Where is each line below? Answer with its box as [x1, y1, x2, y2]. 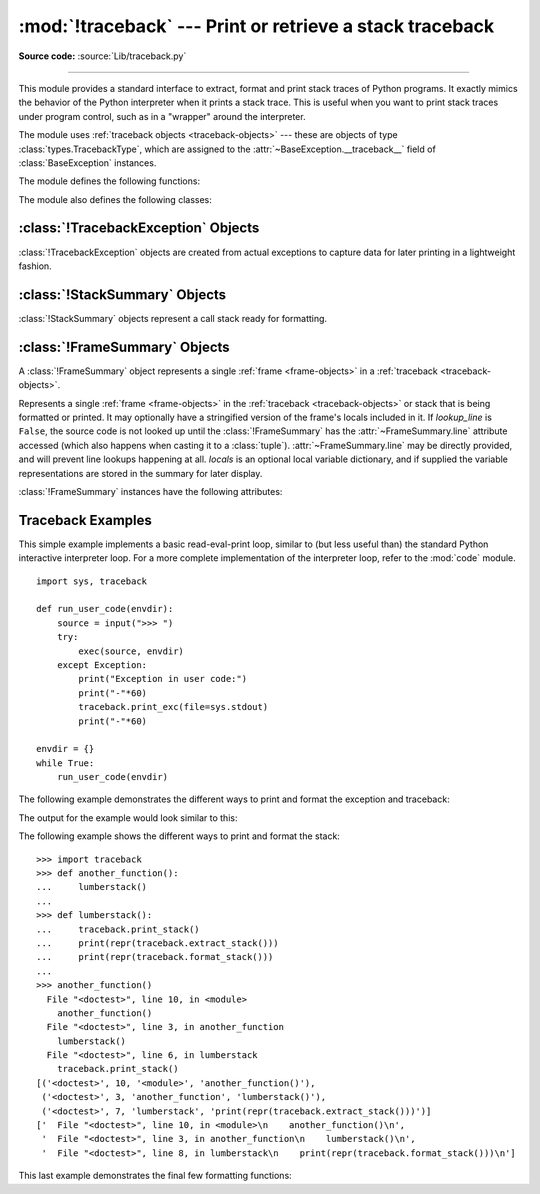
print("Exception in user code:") [78, 673, 248, 685]
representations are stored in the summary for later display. [18, 467, 263, 479]
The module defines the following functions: [18, 175, 200, 187]
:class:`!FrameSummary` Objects [18, 338, 230, 355]
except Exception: [56, 659, 148, 670]
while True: [36, 757, 95, 769]
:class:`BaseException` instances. [18, 156, 157, 169]
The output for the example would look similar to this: [18, 811, 238, 824]
